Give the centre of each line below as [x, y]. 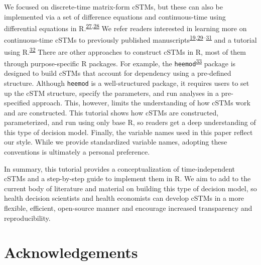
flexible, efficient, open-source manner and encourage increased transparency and [128, 208]
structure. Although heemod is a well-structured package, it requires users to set [127, 83]
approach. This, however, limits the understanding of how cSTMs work [141, 103]
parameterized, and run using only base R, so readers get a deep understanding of [130, 122]
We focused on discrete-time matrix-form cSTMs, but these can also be [114, 7]
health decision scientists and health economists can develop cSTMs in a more [124, 198]
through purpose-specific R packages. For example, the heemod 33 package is [120, 62]
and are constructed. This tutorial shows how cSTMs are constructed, [111, 112]
